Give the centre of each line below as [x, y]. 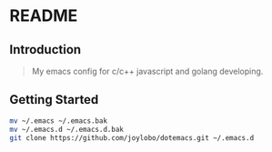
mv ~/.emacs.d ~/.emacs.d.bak [67, 129]
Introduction [45, 50]
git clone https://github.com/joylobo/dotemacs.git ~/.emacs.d [132, 137]
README [44, 16]
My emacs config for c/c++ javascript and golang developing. [147, 71]
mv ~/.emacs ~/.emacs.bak [58, 121]
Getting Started [54, 100]
